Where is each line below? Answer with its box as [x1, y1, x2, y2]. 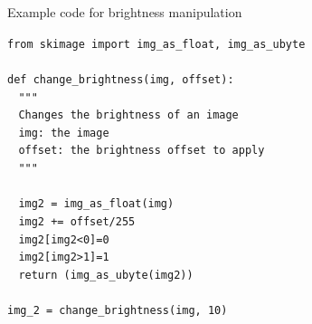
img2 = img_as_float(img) [18, 197, 175, 211]
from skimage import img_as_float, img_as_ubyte [7, 37, 306, 51]
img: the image [18, 126, 109, 139]
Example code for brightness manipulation [7, 3, 242, 21]
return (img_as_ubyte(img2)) [18, 269, 194, 281]
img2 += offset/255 [18, 215, 136, 229]
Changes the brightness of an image [18, 109, 239, 122]
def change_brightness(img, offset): [7, 72, 234, 86]
